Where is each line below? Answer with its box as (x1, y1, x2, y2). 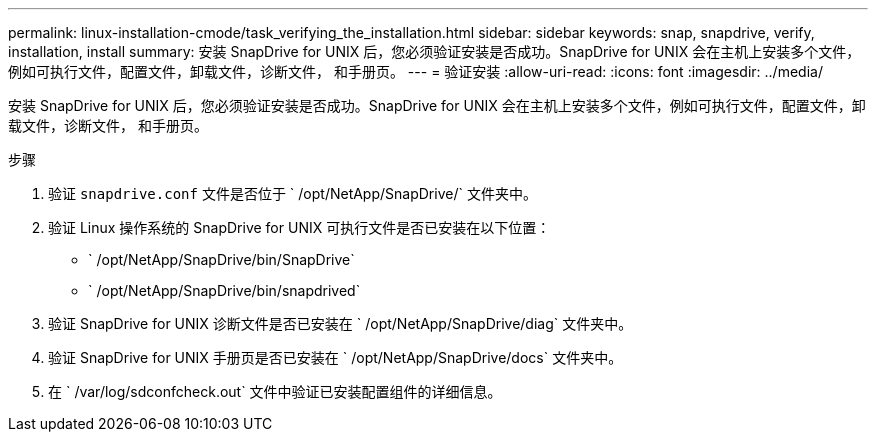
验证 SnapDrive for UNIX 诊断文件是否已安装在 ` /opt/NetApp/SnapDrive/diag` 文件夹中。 (48, 315, 633, 332)
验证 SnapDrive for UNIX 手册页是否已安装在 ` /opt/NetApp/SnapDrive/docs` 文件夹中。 (48, 349, 623, 366)
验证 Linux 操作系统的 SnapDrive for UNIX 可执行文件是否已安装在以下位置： (48, 219, 551, 236)
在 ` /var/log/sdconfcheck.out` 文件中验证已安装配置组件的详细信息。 (48, 383, 502, 400)
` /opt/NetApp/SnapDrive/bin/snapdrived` (88, 282, 361, 299)
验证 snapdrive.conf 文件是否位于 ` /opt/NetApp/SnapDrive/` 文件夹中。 (48, 185, 537, 202)
